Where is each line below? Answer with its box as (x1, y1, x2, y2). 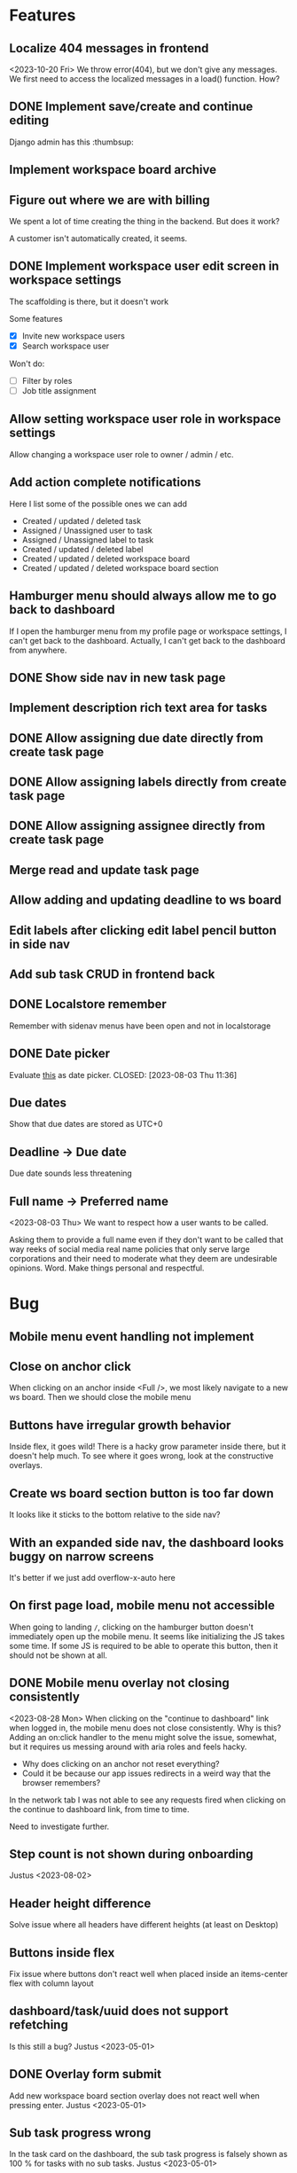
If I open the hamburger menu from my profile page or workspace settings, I (9, 626, 287, 637)
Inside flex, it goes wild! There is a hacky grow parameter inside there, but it (9, 1442, 286, 1452)
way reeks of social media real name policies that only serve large (9, 1244, 250, 1255)
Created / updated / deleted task (21, 515, 142, 526)
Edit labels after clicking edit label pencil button (9, 923, 277, 938)
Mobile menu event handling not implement (9, 1329, 254, 1344)
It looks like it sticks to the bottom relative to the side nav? (9, 1509, 221, 1520)
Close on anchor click (9, 1359, 131, 1374)
